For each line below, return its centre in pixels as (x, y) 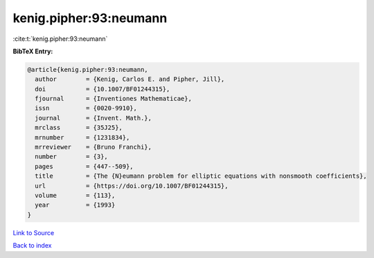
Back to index (32, 246)
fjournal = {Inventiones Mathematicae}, (113, 99)
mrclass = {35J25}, (79, 128)
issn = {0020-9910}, (86, 108)
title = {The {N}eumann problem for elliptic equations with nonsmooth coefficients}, (201, 176)
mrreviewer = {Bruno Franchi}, (93, 147)
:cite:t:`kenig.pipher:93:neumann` (60, 39)
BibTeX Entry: (33, 51)
